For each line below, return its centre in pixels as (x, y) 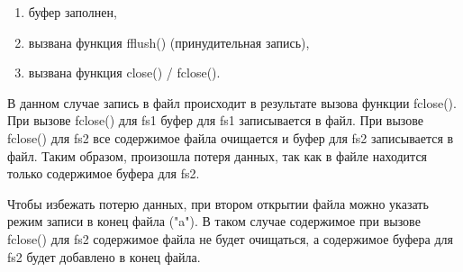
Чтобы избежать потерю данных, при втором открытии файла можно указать (218, 203)
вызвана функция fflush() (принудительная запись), (169, 42)
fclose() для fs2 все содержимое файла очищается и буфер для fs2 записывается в (231, 137)
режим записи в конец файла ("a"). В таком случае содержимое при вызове (214, 221)
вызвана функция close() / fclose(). (124, 73)
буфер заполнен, (73, 12)
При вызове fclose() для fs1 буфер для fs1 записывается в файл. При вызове (216, 120)
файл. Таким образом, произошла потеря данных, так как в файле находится (218, 155)
